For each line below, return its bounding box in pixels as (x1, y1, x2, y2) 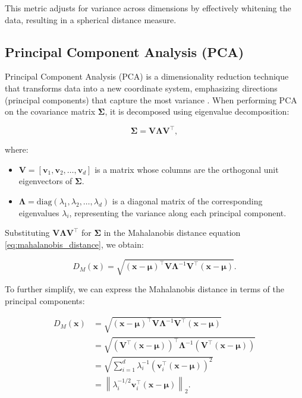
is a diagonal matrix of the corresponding (112, 195, 263, 207)
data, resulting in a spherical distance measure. (5, 13, 177, 26)
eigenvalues (18, 206, 59, 219)
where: (5, 143, 29, 156)
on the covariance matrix (5, 105, 96, 118)
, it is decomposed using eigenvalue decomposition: (105, 105, 290, 118)
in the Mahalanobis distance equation (103, 226, 241, 239)
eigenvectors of (18, 175, 73, 187)
